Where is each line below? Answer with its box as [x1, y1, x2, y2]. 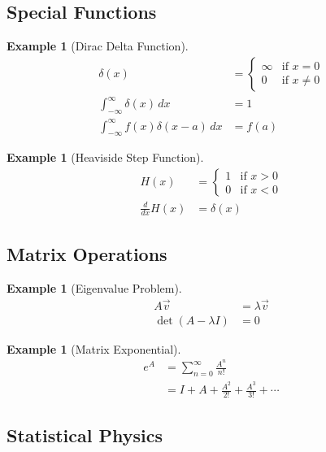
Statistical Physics [7, 423, 163, 448]
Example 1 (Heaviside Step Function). [7, 149, 204, 166]
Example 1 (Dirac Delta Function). [7, 37, 189, 54]
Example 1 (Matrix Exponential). [7, 340, 181, 357]
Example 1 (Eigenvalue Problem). [7, 279, 182, 296]
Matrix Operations [7, 241, 167, 266]
